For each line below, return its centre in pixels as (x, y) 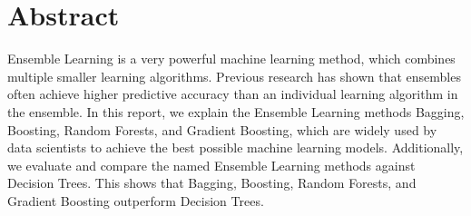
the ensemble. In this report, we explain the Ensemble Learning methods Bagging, (236, 111)
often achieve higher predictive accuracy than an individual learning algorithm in (233, 94)
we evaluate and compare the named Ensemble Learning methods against (211, 165)
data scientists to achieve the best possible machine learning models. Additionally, (235, 147)
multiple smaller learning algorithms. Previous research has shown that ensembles (234, 76)
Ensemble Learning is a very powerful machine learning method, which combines (231, 59)
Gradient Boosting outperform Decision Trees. (136, 200)
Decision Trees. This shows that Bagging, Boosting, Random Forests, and (212, 183)
